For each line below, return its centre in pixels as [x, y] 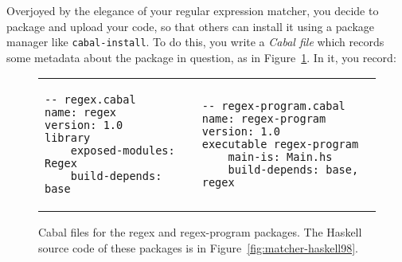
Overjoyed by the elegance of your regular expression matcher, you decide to [193, 10]
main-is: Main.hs [280, 157]
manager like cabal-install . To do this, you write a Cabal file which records [195, 42]
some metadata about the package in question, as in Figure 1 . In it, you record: [201, 57]
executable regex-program [280, 145]
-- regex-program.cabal [273, 106]
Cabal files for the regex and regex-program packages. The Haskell [200, 232]
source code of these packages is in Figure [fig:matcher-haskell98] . [199, 248]
